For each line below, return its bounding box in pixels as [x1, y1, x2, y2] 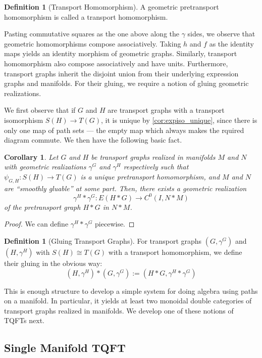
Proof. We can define [4, 218, 69, 229]
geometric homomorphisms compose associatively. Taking [4, 38, 181, 49]
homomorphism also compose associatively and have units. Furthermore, [4, 58, 228, 68]
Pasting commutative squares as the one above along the [4, 28, 180, 39]
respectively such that [123, 161, 189, 172]
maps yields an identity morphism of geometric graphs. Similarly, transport [4, 48, 237, 59]
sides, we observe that [187, 28, 255, 39]
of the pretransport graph [4, 201, 81, 212]
